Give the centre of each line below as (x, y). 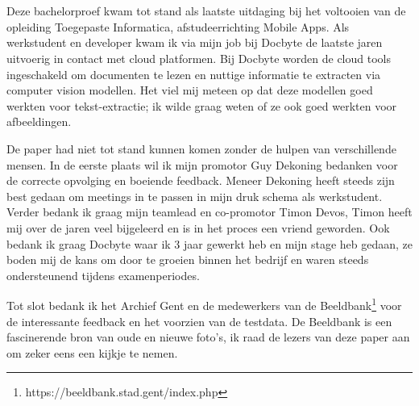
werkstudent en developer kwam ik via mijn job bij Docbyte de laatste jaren (195, 42)
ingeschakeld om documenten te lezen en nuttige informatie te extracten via (194, 74)
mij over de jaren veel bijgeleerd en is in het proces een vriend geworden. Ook (198, 227)
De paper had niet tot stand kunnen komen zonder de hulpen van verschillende (201, 148)
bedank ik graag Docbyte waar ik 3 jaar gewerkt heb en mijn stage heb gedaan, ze (210, 243)
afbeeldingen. (39, 121)
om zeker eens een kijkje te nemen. (92, 352)
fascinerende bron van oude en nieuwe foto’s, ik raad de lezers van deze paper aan (208, 337)
